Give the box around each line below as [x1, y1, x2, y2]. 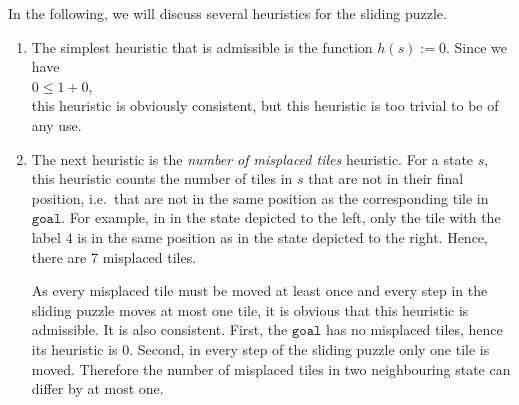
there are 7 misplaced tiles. [31, 246, 197, 267]
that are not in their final [308, 168, 464, 189]
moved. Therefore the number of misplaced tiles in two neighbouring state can [31, 358, 511, 379]
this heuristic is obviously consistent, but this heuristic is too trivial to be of [31, 95, 499, 116]
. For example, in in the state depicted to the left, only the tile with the [61, 207, 501, 228]
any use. [31, 114, 82, 135]
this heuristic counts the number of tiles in [31, 168, 293, 189]
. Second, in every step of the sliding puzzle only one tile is [129, 338, 490, 359]
